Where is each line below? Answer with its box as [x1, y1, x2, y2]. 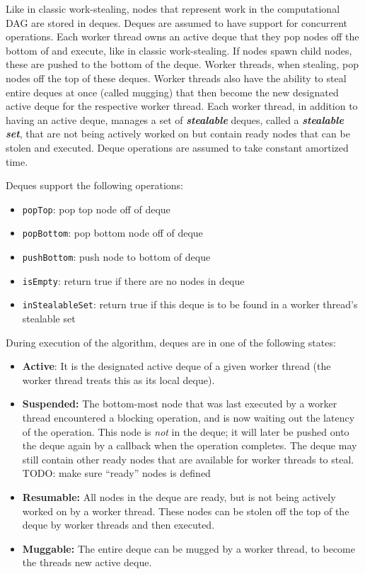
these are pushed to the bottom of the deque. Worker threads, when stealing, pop [6, 57, 359, 72]
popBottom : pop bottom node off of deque [22, 225, 203, 240]
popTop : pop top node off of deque [22, 201, 170, 216]
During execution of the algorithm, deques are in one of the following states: [6, 334, 336, 349]
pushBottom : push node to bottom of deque [22, 249, 211, 264]
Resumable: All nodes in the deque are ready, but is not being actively [22, 489, 336, 504]
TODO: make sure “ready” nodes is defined [22, 466, 211, 480]
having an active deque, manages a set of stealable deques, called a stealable [6, 112, 344, 127]
